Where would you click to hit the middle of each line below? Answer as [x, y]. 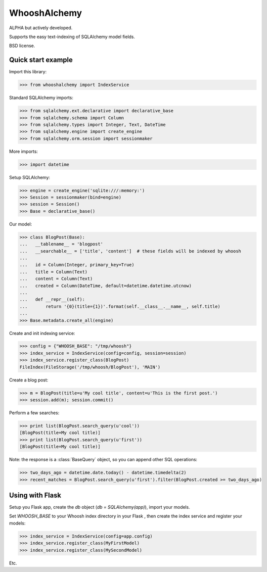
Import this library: [28, 72]
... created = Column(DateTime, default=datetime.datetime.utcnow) [106, 286]
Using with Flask [35, 495]
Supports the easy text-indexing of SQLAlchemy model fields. [72, 37]
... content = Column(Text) [56, 279]
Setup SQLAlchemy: [30, 177]
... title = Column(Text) [53, 272]
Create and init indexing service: [42, 333]
